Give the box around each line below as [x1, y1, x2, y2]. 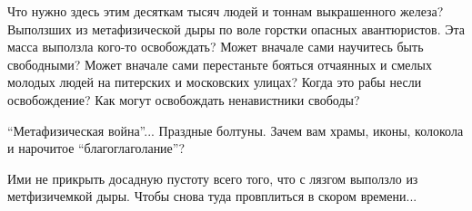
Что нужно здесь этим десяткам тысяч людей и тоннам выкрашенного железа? [7, 2, 444, 20]
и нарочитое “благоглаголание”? [7, 139, 186, 158]
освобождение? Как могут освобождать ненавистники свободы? [7, 90, 360, 109]
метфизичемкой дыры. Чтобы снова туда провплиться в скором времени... [7, 187, 417, 206]
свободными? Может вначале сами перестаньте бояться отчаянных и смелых [7, 54, 432, 73]
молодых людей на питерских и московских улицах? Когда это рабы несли [7, 72, 422, 91]
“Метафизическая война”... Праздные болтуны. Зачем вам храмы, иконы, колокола [7, 120, 464, 139]
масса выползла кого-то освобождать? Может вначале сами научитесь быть [7, 37, 424, 56]
